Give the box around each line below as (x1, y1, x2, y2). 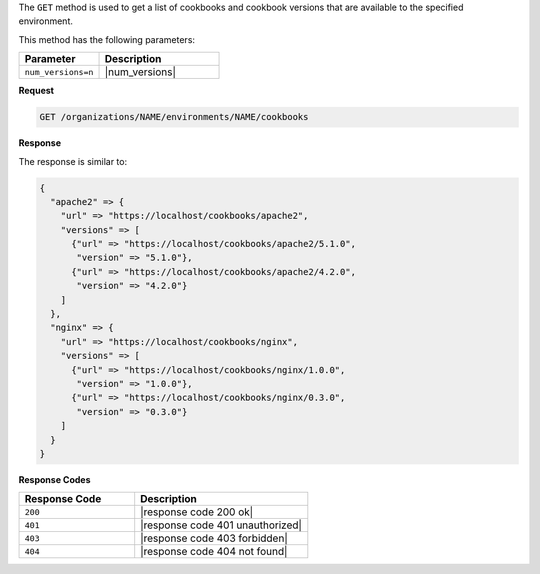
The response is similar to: (18, 155, 128, 167)
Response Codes (18, 473, 91, 485)
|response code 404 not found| (140, 545, 288, 559)
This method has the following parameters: (18, 33, 195, 45)
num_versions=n (24, 66, 94, 77)
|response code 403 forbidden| (140, 531, 289, 545)
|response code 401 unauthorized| (140, 518, 302, 532)
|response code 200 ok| (140, 505, 254, 519)
